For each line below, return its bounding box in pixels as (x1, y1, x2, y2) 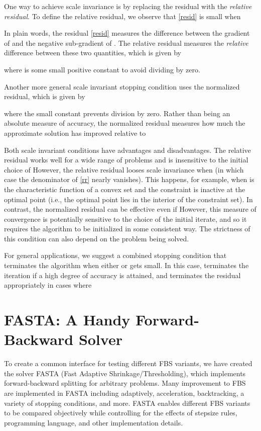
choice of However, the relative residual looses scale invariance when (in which (4, 164, 244, 175)
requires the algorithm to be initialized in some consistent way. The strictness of (4, 223, 250, 234)
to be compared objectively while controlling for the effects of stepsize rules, (4, 407, 237, 418)
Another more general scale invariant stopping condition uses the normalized (4, 81, 240, 92)
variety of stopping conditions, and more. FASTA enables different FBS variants (4, 397, 250, 408)
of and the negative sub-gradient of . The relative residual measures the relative (4, 37, 248, 48)
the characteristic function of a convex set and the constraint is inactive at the (4, 184, 245, 194)
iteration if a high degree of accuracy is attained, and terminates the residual (4, 270, 241, 280)
